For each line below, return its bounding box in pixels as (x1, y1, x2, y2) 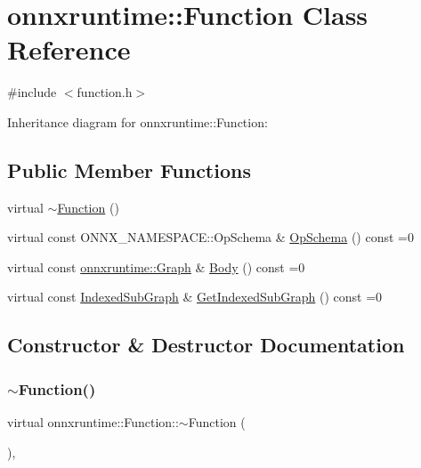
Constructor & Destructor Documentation (7, 331, 405, 359)
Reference (7, 31, 131, 68)
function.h (77, 83, 133, 101)
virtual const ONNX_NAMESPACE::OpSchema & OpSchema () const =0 (7, 228, 414, 246)
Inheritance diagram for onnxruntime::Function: (7, 112, 268, 131)
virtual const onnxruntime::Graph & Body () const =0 (7, 257, 305, 276)
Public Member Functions (7, 156, 251, 183)
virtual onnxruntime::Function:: (7, 413, 179, 432)
